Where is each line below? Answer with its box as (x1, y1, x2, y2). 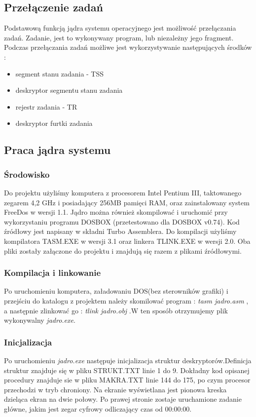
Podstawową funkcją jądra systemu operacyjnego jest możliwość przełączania (4, 23, 236, 33)
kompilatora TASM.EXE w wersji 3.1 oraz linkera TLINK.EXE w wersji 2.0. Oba (4, 235, 251, 246)
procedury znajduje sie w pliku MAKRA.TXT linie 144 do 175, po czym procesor (4, 375, 251, 385)
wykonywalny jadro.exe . (4, 315, 75, 325)
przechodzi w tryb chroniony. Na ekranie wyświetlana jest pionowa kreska (4, 384, 227, 394)
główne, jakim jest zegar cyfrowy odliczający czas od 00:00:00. (4, 403, 192, 414)
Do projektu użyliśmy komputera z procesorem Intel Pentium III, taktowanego (4, 187, 242, 197)
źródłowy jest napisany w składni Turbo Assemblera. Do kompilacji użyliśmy (4, 226, 237, 236)
